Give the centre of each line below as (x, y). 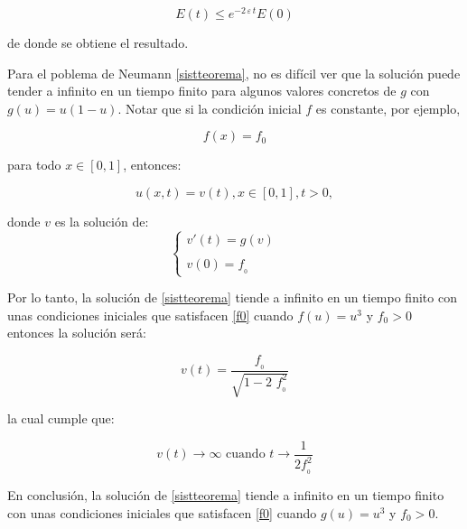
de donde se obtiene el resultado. (98, 43)
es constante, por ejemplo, (388, 108)
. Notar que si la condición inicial (210, 108)
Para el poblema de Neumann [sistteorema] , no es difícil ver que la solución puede (234, 73)
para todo (34, 165)
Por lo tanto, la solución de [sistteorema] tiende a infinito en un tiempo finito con (232, 297)
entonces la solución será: (77, 333)
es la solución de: (102, 222)
